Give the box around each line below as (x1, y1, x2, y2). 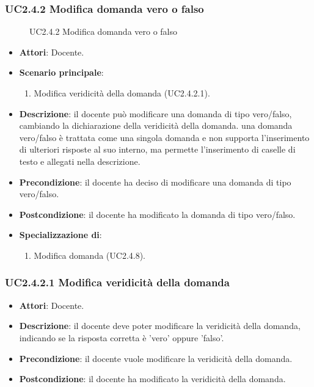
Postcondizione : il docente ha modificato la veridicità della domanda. (19, 372, 286, 385)
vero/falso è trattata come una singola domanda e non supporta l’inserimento (19, 131, 310, 143)
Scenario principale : (19, 66, 104, 79)
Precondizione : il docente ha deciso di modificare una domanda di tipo (19, 175, 291, 188)
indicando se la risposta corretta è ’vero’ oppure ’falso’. (19, 331, 224, 344)
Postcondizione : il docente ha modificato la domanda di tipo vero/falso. (19, 208, 296, 220)
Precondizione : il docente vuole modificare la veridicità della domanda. (19, 352, 293, 364)
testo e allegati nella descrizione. (19, 154, 141, 167)
